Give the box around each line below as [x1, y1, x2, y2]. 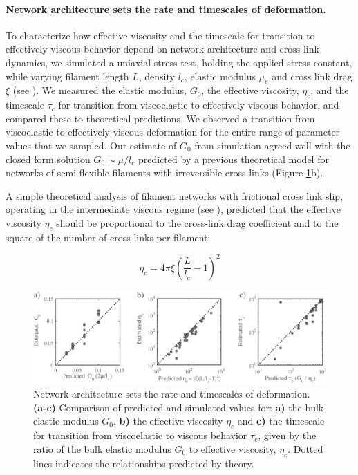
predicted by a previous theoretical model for [138, 151, 329, 166]
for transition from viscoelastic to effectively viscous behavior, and [58, 97, 339, 112]
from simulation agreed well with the [194, 138, 350, 152]
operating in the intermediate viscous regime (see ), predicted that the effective [6, 202, 341, 216]
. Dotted [288, 441, 323, 456]
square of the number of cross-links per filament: [6, 230, 211, 244]
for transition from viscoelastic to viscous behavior [33, 428, 247, 443]
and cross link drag [272, 68, 352, 83]
